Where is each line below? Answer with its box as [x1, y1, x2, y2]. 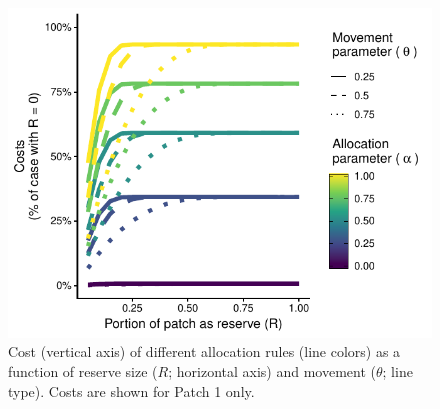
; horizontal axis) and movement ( [168, 360, 376, 381]
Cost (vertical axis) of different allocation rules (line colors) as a [8, 341, 401, 362]
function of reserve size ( [8, 360, 158, 381]
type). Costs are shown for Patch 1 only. [8, 380, 255, 401]
